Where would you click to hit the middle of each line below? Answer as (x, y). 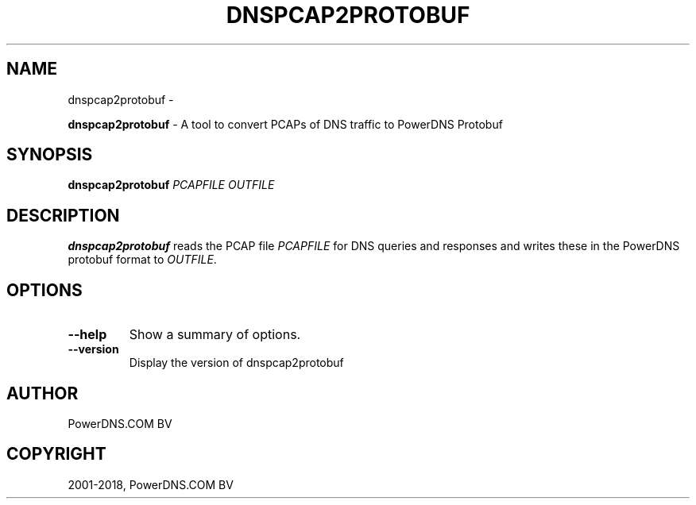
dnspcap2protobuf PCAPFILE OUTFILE (171, 185)
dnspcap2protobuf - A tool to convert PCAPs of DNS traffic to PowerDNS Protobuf (285, 124)
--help (87, 335)
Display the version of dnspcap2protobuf (236, 363)
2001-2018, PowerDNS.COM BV (151, 484)
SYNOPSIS (50, 155)
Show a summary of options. (215, 335)
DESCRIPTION (63, 215)
